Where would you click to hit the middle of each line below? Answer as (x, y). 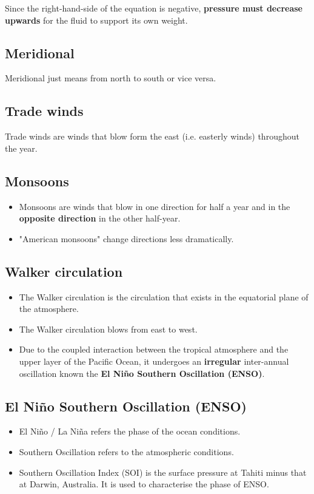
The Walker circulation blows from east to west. (108, 329)
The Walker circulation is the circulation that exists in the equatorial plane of (164, 296)
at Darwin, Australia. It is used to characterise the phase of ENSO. (144, 484)
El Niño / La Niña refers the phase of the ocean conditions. (130, 431)
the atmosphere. (49, 309)
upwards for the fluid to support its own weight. (96, 20)
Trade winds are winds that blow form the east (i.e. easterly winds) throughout (152, 136)
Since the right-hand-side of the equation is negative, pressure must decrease (154, 8)
